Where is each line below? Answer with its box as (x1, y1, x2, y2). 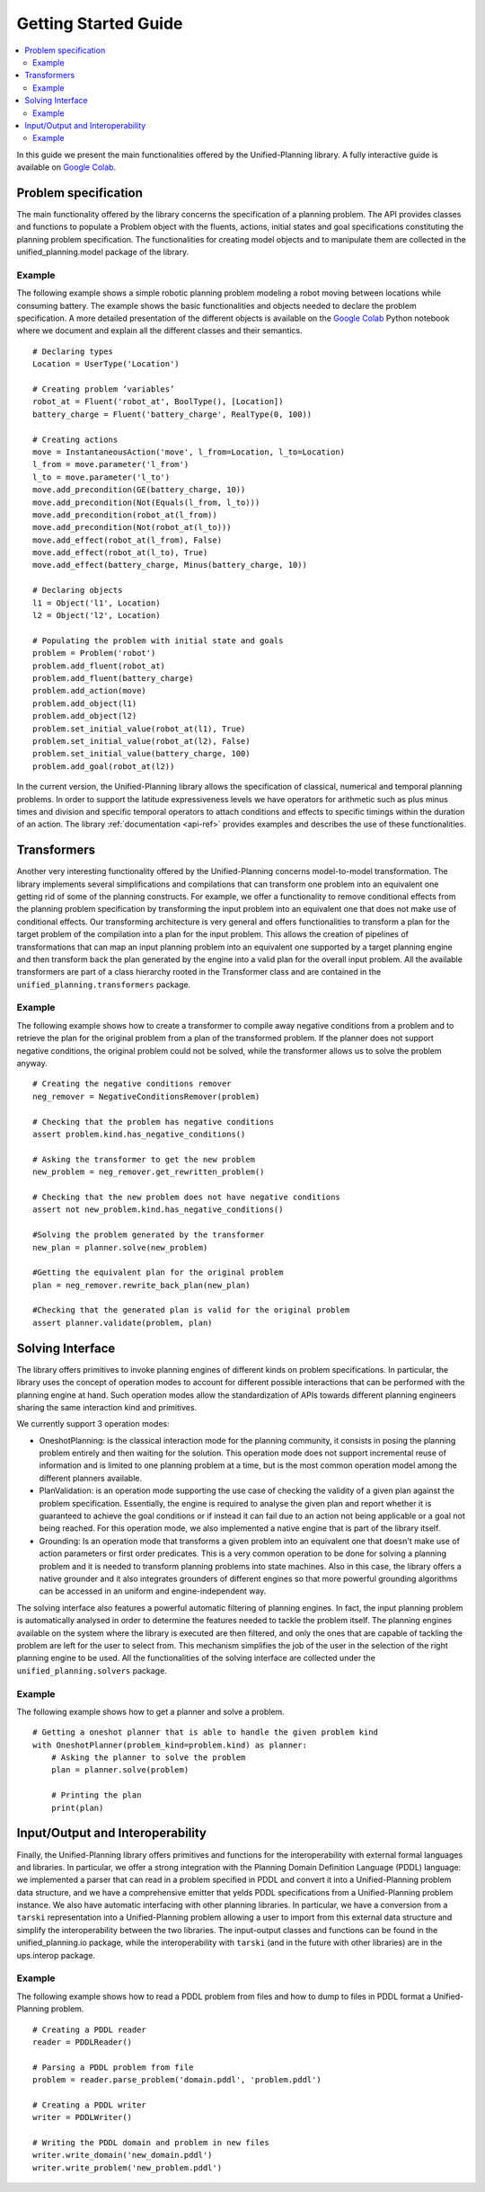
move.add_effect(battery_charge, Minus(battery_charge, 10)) (32, 560, 307, 570)
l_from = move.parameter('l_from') (32, 459, 190, 470)
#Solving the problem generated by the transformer (32, 1230, 265, 1240)
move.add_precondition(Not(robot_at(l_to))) (32, 522, 233, 533)
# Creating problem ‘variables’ (32, 384, 175, 394)
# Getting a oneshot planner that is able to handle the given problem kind (32, 1728, 379, 1737)
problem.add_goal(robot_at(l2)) (32, 761, 175, 772)
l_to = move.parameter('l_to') (32, 472, 171, 482)
